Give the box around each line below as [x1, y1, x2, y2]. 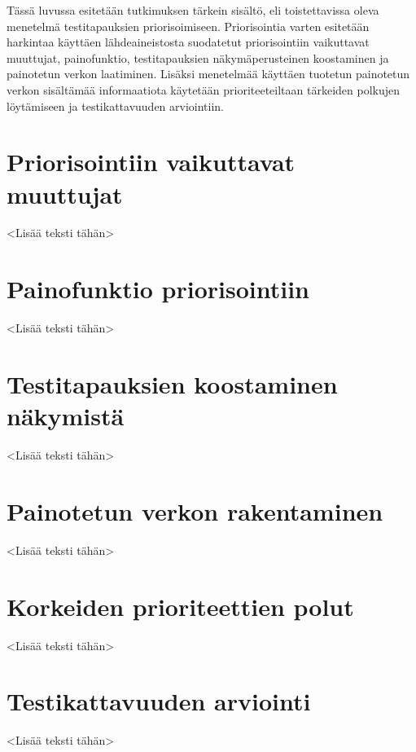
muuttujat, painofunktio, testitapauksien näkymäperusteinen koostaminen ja [7, 49, 389, 66]
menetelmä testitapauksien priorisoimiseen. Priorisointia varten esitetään [7, 17, 370, 34]
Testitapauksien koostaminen [7, 367, 338, 400]
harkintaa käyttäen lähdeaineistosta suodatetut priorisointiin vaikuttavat [7, 33, 370, 51]
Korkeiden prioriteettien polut [7, 589, 354, 622]
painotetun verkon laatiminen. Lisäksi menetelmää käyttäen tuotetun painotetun [7, 65, 410, 82]
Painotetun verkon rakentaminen [7, 494, 383, 527]
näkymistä [7, 399, 125, 433]
